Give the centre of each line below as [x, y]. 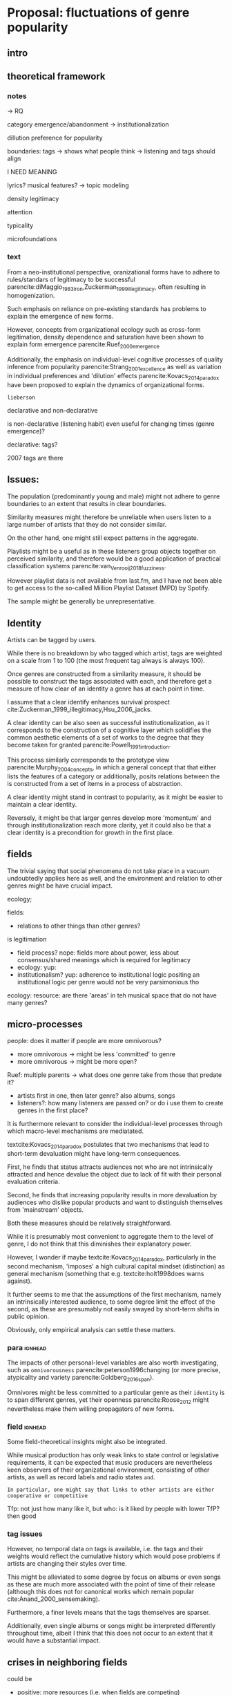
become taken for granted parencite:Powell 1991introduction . [89, 746]
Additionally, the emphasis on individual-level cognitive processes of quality [115, 359]
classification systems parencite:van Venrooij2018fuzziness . [87, 566]
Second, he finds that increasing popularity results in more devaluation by [112, 1195]
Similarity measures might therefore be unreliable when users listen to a [109, 517]
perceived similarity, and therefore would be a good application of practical [114, 559]
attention [20, 212]
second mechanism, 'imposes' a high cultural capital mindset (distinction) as [116, 1266]
